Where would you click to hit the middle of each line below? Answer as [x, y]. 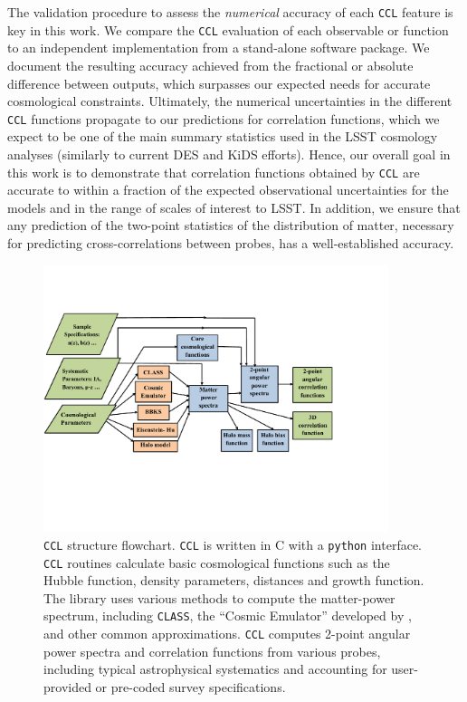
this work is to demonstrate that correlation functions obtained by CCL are [214, 172]
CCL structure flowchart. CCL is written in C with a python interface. [233, 544]
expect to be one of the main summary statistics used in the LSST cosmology [223, 136]
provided [67, 686]
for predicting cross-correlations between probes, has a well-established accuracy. [231, 242]
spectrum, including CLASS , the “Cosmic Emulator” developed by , [228, 615]
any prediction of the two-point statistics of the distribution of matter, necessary [231, 225]
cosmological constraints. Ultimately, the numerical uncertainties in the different [230, 101]
